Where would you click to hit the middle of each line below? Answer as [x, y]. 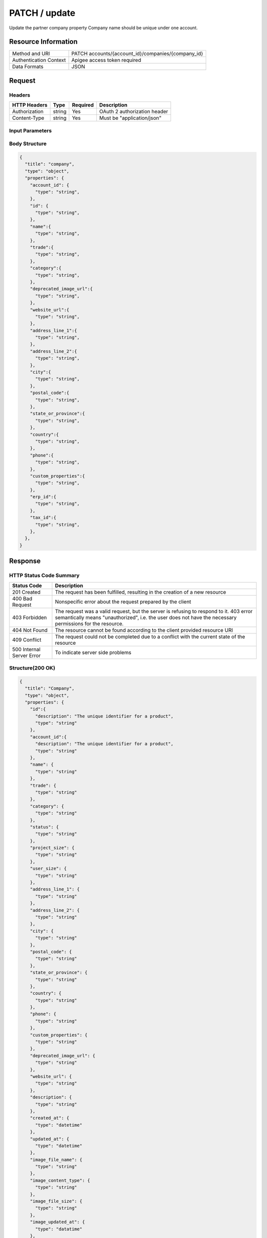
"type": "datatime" [59, 1229]
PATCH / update [42, 13]
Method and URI [31, 53]
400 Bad [22, 598]
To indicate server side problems [93, 652]
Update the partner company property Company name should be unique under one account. [103, 28]
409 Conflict [27, 640]
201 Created [26, 592]
